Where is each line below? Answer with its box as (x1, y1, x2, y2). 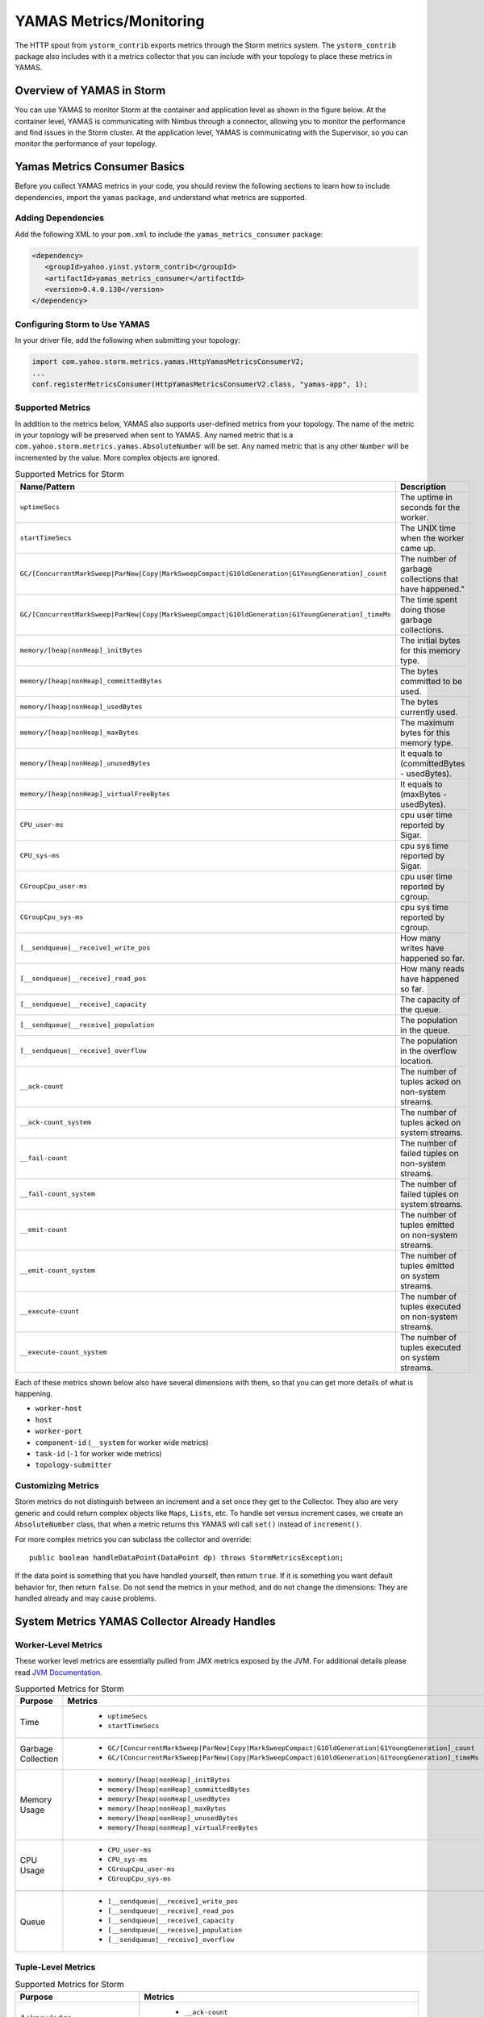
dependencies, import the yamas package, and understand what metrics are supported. (15, 192, 307, 202)
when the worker (399, 532, 465, 544)
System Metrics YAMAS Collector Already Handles (15, 1614, 276, 1628)
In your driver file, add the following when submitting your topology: (15, 336, 241, 345)
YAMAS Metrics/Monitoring (15, 12, 205, 30)
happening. (15, 1389, 52, 1398)
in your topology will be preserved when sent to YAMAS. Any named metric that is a (15, 430, 294, 440)
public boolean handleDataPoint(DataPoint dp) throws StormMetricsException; (29, 1553, 344, 1562)
